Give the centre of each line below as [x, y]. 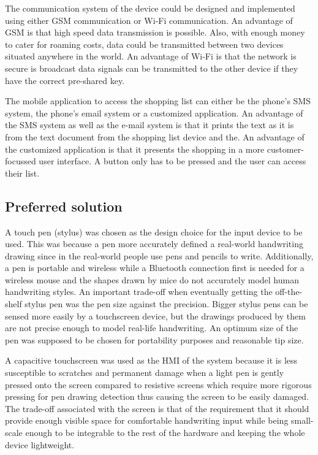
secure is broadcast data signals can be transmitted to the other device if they [152, 68]
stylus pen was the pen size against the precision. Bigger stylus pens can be [166, 304]
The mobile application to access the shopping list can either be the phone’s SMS [158, 101]
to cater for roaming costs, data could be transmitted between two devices [144, 44]
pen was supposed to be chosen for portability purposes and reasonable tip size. [154, 339]
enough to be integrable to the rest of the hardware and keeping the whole [165, 433]
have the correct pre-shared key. [65, 80]
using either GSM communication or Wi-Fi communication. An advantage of [149, 20]
